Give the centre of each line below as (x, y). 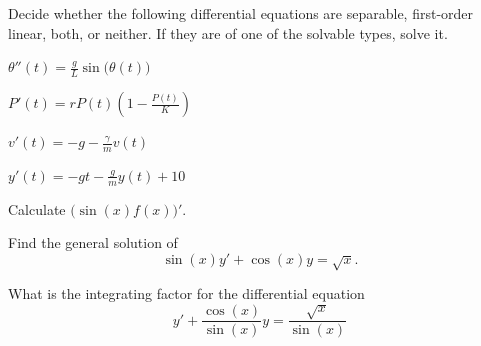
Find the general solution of (93, 242)
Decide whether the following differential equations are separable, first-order (241, 13)
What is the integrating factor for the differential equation (186, 293)
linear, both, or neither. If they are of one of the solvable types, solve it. (228, 32)
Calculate (37, 208)
